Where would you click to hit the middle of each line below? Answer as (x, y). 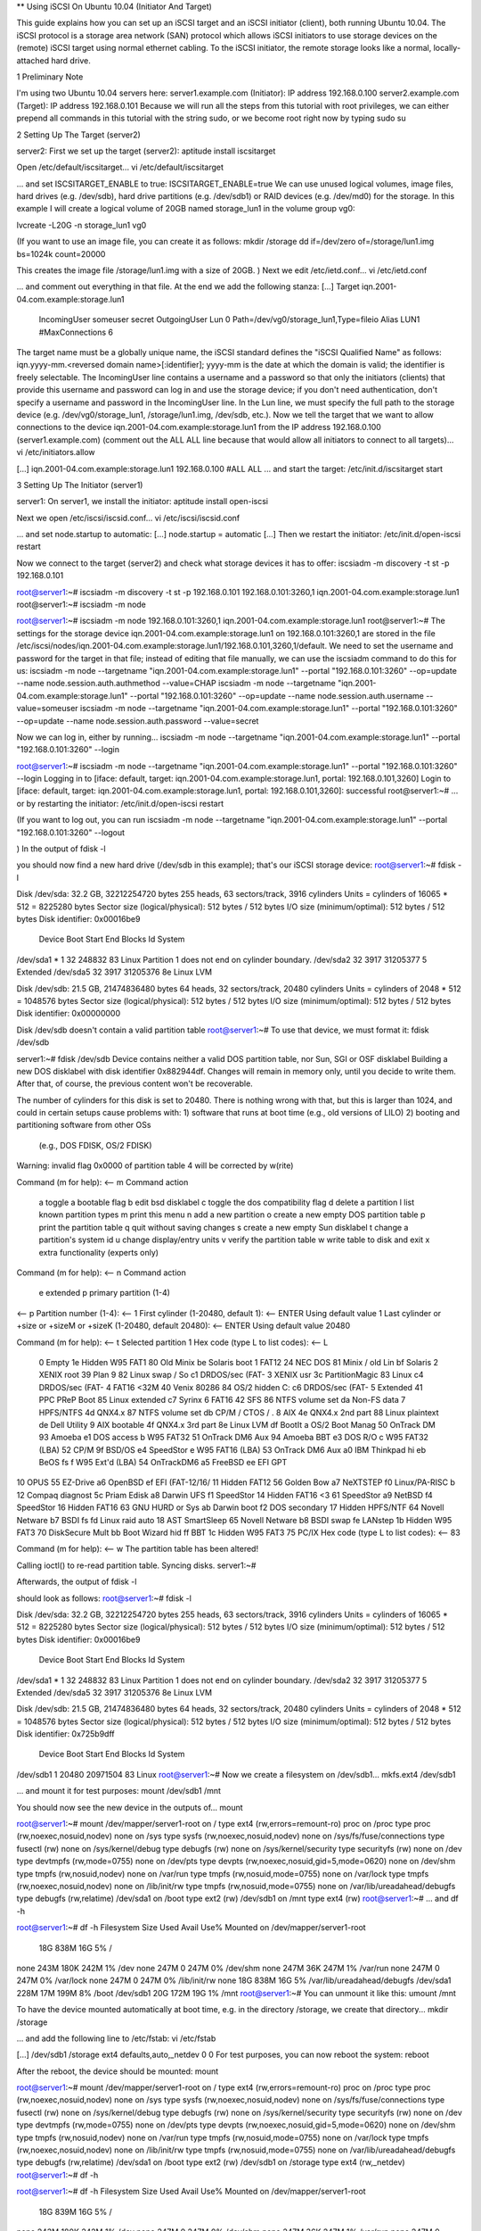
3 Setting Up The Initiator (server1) (80, 485)
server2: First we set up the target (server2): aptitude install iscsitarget (146, 151)
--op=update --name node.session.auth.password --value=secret (138, 721)
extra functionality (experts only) (99, 1252)
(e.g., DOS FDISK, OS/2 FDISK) (95, 1145)
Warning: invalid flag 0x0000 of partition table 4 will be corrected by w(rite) (155, 1165)
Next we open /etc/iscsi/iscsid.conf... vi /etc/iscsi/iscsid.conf (128, 518)
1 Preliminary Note (50, 77)
